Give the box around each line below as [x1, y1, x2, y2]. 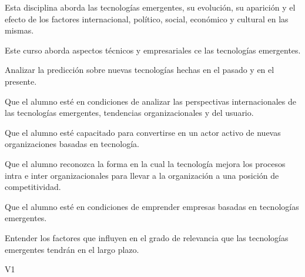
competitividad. [5, 181, 61, 193]
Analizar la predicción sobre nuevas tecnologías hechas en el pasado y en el [5, 64, 274, 76]
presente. [5, 75, 37, 87]
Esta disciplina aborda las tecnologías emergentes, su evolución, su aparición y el [5, 1, 296, 13]
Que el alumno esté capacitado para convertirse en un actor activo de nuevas [5, 126, 281, 138]
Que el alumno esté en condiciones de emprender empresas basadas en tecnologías [5, 200, 299, 212]
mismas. [5, 24, 34, 36]
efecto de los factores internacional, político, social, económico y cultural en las [5, 12, 289, 25]
